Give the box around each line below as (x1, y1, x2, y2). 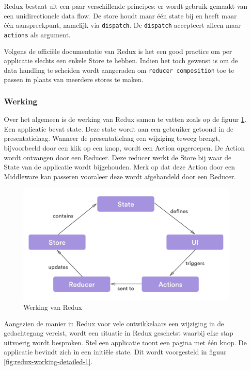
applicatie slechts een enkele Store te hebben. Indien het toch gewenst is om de (4, 55, 238, 66)
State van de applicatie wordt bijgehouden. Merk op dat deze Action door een (4, 162, 235, 172)
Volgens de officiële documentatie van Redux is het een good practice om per (4, 46, 232, 56)
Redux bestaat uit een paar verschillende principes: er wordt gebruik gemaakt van (4, 1, 248, 11)
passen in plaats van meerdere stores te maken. (4, 74, 143, 84)
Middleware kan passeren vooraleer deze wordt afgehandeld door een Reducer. (4, 171, 236, 181)
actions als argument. (4, 29, 71, 39)
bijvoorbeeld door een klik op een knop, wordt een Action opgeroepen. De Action (4, 142, 245, 152)
